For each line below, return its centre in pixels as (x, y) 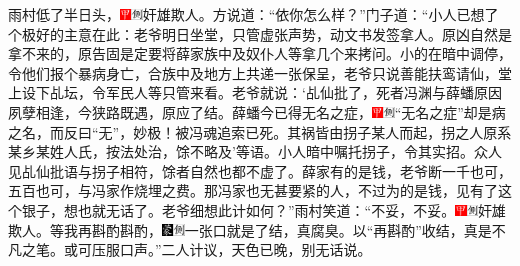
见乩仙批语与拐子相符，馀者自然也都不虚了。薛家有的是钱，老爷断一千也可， (260, 170)
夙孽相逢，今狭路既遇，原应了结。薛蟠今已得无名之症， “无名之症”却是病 (257, 111)
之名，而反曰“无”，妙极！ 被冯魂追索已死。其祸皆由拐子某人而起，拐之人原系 (260, 131)
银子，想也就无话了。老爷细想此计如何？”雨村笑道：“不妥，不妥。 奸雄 (263, 209)
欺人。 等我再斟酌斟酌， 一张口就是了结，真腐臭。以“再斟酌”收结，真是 (250, 229)
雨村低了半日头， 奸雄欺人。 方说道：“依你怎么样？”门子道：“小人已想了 (253, 14)
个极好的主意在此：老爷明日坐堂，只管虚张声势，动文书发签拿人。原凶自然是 (260, 33)
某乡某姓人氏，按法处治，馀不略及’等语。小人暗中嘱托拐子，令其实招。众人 (255, 151)
